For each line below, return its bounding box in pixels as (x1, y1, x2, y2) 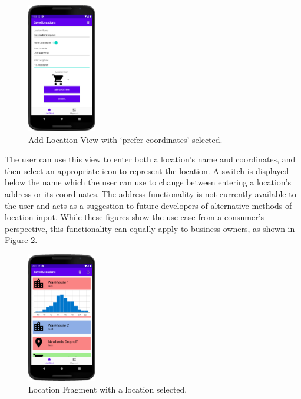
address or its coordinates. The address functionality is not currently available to (5, 188, 296, 200)
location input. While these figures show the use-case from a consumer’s (5, 211, 264, 223)
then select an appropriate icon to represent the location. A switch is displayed (5, 164, 289, 177)
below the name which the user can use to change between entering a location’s (5, 176, 291, 188)
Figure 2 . (5, 234, 38, 246)
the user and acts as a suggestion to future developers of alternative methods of (5, 199, 292, 211)
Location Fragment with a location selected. (28, 383, 187, 395)
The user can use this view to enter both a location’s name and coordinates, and (5, 153, 296, 165)
